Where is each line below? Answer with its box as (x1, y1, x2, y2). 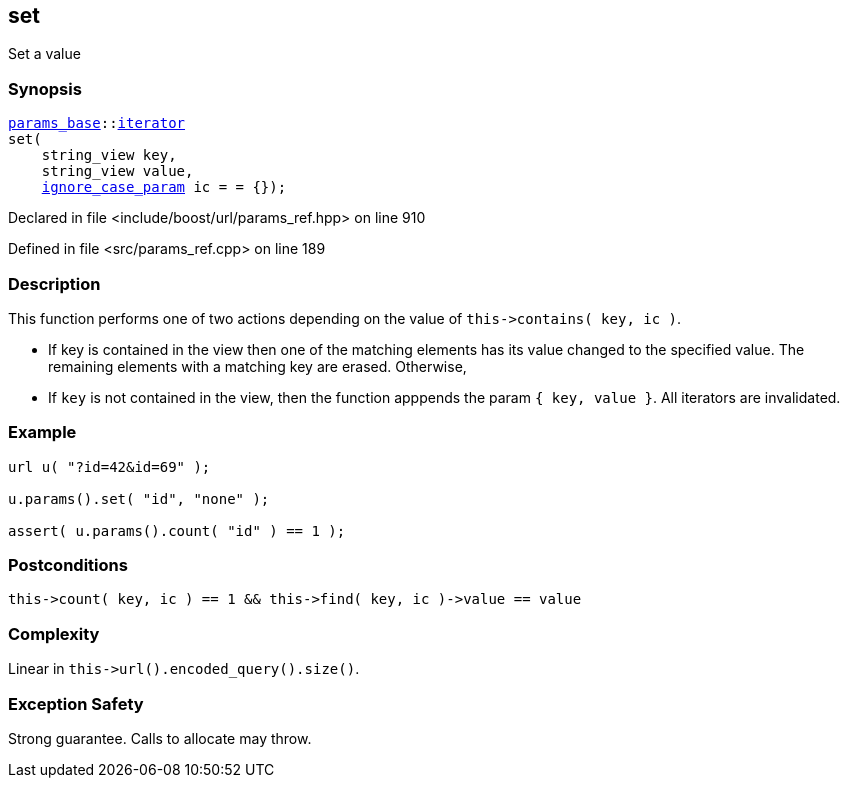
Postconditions (8, 555, 128, 576)
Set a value (8, 45, 81, 63)
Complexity (8, 623, 100, 644)
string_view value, (41, 163, 194, 180)
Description (8, 273, 101, 294)
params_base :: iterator (8, 115, 186, 132)
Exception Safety (8, 693, 144, 714)
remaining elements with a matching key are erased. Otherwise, (48, 357, 467, 375)
